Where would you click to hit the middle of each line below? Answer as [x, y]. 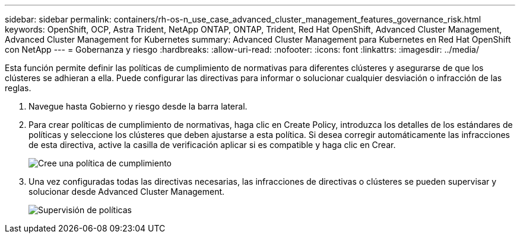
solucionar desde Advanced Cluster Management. [127, 192]
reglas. [18, 88]
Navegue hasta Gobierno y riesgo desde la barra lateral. [138, 106]
